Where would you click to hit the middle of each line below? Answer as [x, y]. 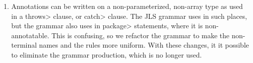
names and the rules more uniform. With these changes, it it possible [144, 45]
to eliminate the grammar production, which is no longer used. [106, 54]
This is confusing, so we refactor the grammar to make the [140, 35]
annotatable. [30, 35]
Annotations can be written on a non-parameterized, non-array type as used [127, 6]
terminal [24, 45]
